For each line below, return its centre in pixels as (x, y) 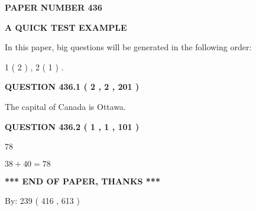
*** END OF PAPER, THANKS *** (82, 181)
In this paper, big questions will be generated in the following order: (128, 47)
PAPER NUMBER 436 (54, 7)
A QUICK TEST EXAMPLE (66, 27)
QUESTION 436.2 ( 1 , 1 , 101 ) (72, 126)
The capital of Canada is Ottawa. (66, 106)
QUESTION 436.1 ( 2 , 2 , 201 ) (72, 87)
